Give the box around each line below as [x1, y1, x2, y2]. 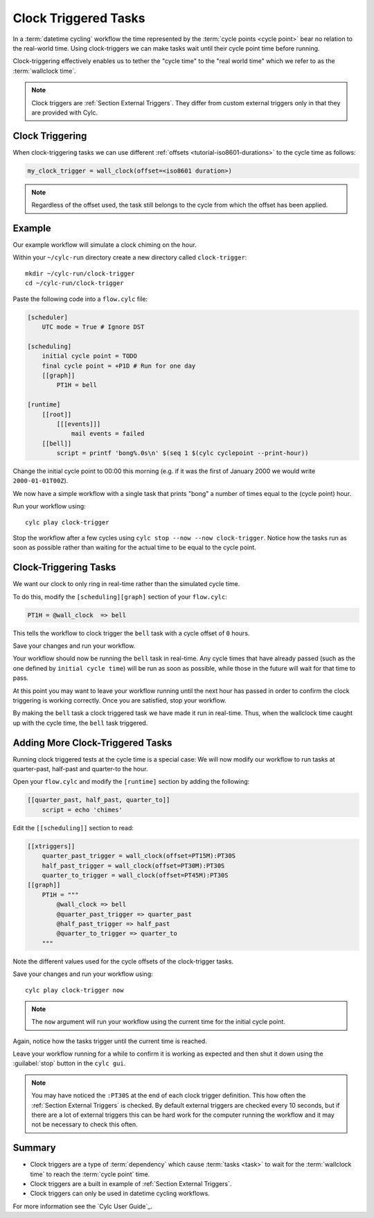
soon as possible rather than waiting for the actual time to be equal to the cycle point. [12, 543, 256, 551]
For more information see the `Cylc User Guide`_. [12, 1202, 152, 1210]
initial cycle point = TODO [42, 352, 138, 360]
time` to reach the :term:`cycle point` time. [30, 1169, 150, 1178]
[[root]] [42, 410, 72, 418]
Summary [12, 1142, 56, 1154]
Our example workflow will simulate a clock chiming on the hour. [12, 241, 197, 249]
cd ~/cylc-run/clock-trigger [25, 280, 124, 287]
